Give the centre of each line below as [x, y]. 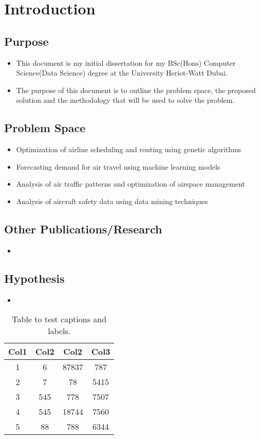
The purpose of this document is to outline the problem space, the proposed [136, 90]
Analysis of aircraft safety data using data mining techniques [112, 201]
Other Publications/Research [83, 228]
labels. [59, 331]
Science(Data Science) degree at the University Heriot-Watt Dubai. [122, 73]
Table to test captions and [59, 319]
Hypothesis [34, 278]
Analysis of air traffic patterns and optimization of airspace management [131, 184]
